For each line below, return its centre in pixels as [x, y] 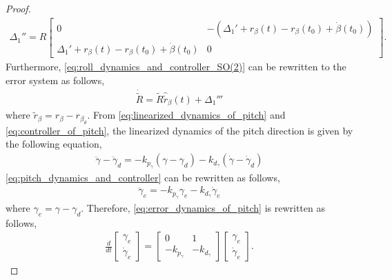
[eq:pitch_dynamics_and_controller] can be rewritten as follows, [143, 177]
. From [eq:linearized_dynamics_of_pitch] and [186, 115]
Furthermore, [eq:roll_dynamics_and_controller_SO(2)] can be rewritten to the [176, 67]
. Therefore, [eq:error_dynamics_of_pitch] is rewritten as [203, 207]
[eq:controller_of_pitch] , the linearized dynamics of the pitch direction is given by [179, 130]
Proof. [18, 8]
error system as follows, [55, 80]
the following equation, [54, 144]
